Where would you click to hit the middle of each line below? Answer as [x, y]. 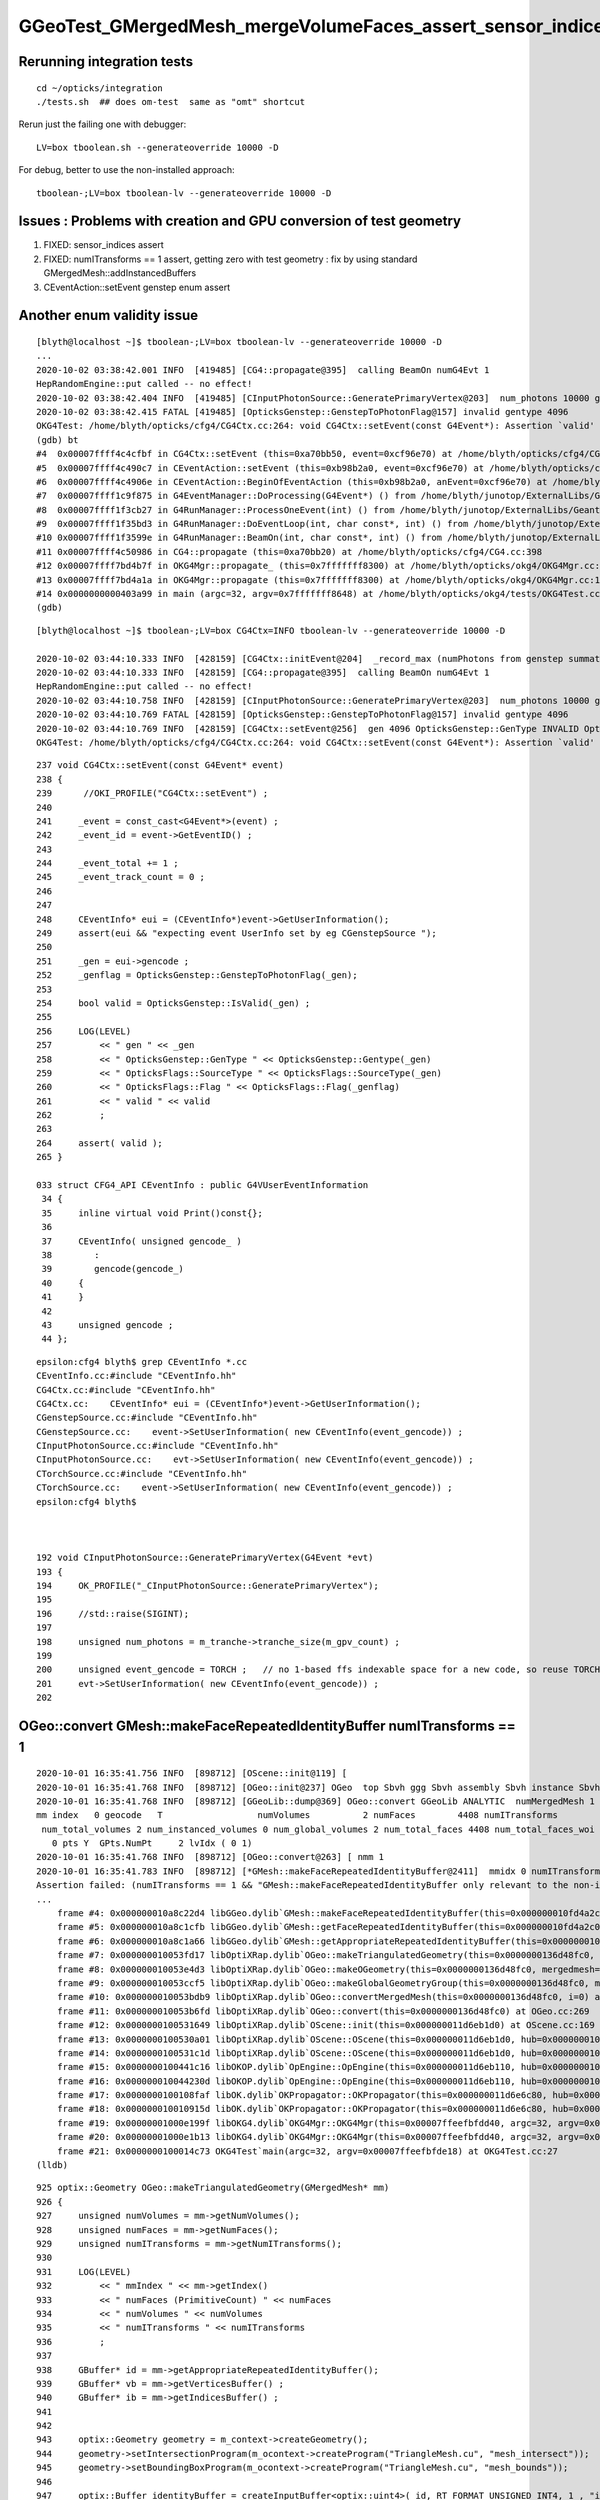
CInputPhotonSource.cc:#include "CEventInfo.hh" [157, 1446]
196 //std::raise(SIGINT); [113, 1613]
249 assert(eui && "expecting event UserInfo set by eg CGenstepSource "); [236, 933]
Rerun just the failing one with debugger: [102, 124]
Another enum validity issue [108, 315]
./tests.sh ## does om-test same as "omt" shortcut [170, 101]
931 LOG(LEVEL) [84, 2271]
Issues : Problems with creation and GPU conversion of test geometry [240, 221]
